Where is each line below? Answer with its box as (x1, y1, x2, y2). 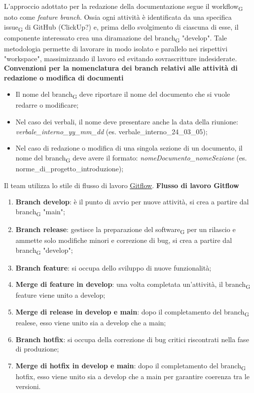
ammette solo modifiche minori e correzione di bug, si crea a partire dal (15, 235, 232, 245)
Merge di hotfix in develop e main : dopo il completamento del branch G (15, 360, 246, 372)
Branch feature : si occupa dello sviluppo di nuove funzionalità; (15, 262, 212, 273)
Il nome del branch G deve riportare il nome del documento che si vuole (15, 89, 230, 101)
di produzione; (15, 344, 59, 354)
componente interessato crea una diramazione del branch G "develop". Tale (4, 32, 227, 44)
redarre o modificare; (15, 100, 79, 110)
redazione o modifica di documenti (4, 72, 124, 82)
